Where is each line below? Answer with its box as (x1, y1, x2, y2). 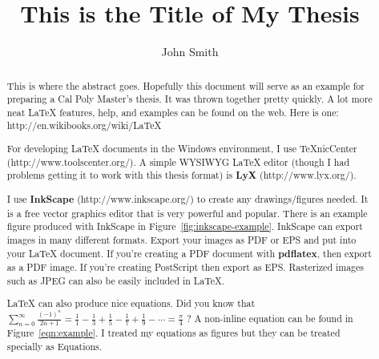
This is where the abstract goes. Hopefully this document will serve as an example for (6, 79, 365, 92)
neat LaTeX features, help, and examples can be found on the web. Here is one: (6, 105, 339, 119)
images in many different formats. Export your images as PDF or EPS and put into (6, 232, 357, 246)
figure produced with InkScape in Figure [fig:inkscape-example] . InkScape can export (6, 220, 363, 233)
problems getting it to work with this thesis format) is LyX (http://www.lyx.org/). (6, 168, 357, 183)
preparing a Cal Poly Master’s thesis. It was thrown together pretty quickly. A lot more (6, 92, 373, 106)
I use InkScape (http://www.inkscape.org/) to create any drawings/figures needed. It (6, 192, 369, 206)
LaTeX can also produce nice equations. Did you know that (6, 296, 256, 310)
